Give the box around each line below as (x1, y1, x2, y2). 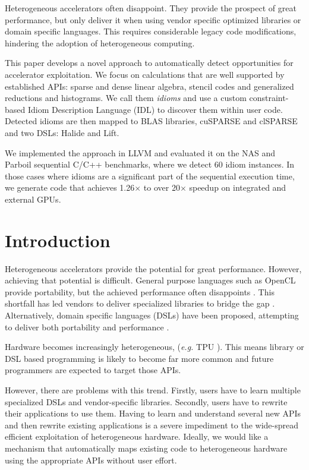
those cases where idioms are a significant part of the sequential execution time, (5, 169, 295, 182)
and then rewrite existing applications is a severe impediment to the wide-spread (5, 418, 299, 431)
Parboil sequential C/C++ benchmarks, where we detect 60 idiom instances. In (5, 158, 295, 171)
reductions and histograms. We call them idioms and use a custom (5, 92, 247, 104)
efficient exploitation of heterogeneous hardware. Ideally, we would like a (5, 430, 269, 443)
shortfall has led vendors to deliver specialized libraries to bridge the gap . (5, 297, 275, 310)
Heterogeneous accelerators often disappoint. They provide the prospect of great (5, 2, 297, 14)
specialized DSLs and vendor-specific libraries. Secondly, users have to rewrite (5, 395, 288, 408)
